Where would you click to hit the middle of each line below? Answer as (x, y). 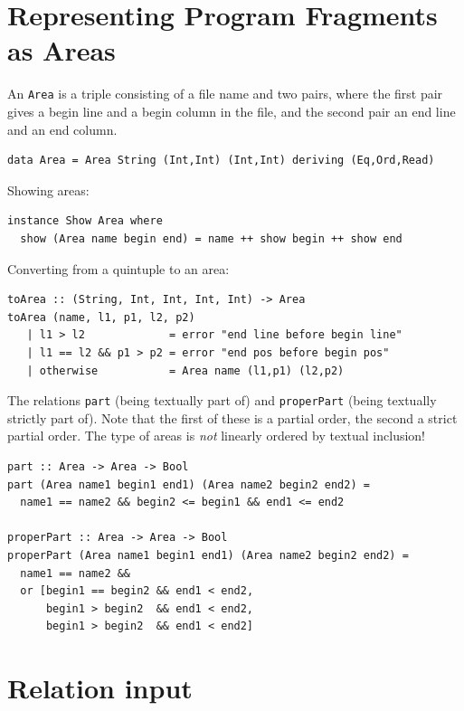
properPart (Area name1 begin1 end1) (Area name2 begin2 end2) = (208, 555)
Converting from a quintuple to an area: (118, 268)
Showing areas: (48, 190)
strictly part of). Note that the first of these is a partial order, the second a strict (232, 417)
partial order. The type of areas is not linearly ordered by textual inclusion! (216, 436)
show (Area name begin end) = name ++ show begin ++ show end (211, 238)
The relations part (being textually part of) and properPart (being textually (222, 400)
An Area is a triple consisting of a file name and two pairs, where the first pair (225, 94)
